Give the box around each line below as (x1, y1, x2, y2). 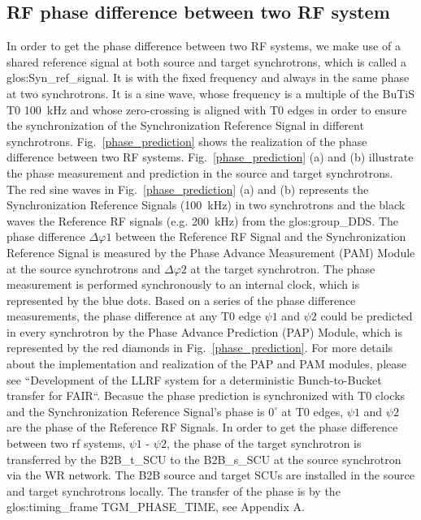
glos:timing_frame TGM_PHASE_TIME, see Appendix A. (7, 498, 305, 515)
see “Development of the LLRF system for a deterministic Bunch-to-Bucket (7, 371, 382, 388)
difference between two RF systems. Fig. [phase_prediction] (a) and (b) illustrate (7, 148, 414, 165)
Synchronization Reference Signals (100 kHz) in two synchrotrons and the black (7, 196, 406, 213)
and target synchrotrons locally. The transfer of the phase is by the (7, 482, 341, 499)
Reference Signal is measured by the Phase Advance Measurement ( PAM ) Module (7, 243, 415, 260)
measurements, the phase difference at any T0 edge (7, 307, 261, 324)
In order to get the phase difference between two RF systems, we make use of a (7, 37, 401, 54)
